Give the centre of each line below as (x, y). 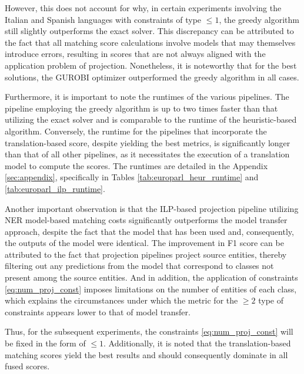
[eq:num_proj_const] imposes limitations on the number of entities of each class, (151, 289)
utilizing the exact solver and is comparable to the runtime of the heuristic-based (151, 119)
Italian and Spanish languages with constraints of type (103, 19)
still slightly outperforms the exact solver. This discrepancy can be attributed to (149, 31)
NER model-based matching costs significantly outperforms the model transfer (146, 220)
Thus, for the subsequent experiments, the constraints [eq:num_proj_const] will (149, 331)
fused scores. (27, 366)
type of (271, 300)
